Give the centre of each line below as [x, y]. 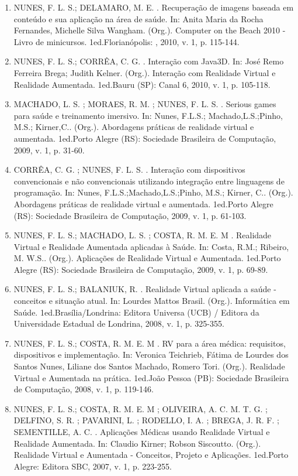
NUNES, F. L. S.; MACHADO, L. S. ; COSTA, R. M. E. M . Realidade [143, 235]
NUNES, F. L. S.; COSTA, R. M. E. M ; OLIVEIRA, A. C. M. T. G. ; [141, 408]
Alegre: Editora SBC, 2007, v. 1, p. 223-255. [93, 466]
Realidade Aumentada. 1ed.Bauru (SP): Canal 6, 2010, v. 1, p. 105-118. [142, 84]
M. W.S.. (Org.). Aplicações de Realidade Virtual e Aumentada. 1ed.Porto [147, 258]
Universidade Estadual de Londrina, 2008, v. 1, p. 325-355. [119, 323]
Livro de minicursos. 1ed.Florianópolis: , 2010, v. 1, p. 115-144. [127, 41]
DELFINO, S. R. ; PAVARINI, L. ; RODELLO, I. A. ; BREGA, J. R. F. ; [146, 420]
